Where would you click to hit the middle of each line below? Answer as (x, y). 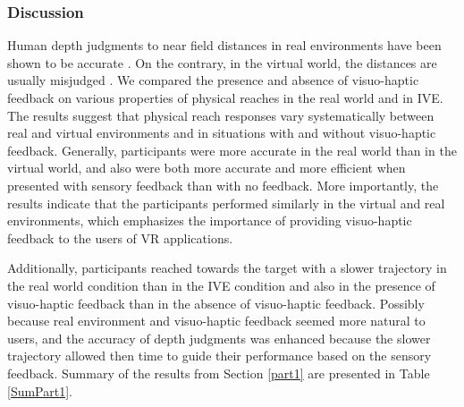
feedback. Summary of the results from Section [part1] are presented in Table (219, 373)
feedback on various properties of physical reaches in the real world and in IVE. (225, 98)
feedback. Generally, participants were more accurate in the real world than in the (232, 150)
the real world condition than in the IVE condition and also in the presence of (221, 285)
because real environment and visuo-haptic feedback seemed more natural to (216, 321)
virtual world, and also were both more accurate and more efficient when (207, 168)
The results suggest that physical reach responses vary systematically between (221, 115)
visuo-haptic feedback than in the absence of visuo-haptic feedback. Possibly (216, 303)
